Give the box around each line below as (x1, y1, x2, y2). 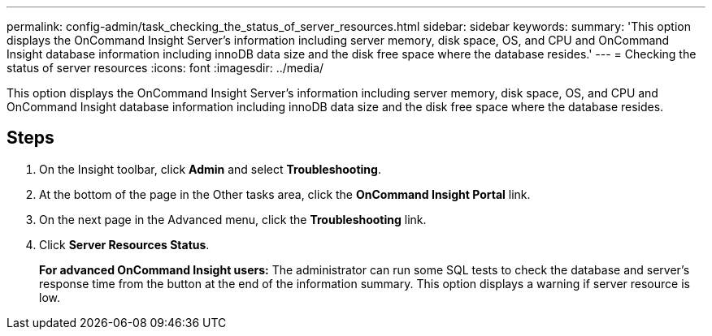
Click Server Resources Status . (39, 237, 210, 252)
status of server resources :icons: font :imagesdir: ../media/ (7, 61, 324, 75)
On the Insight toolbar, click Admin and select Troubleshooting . (39, 162, 381, 176)
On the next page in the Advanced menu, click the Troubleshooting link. (39, 212, 427, 226)
